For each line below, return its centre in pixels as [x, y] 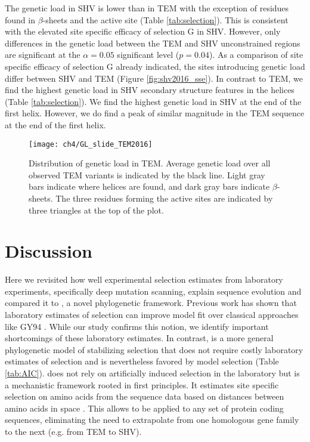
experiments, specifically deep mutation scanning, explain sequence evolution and [153, 291]
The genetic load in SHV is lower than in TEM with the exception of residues [147, 8]
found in [20, 19]
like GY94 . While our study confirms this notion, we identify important [137, 326]
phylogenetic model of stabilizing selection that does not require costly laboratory [154, 349]
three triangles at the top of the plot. [96, 210]
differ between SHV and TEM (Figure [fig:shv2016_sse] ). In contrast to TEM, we [154, 78]
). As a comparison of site [256, 55]
